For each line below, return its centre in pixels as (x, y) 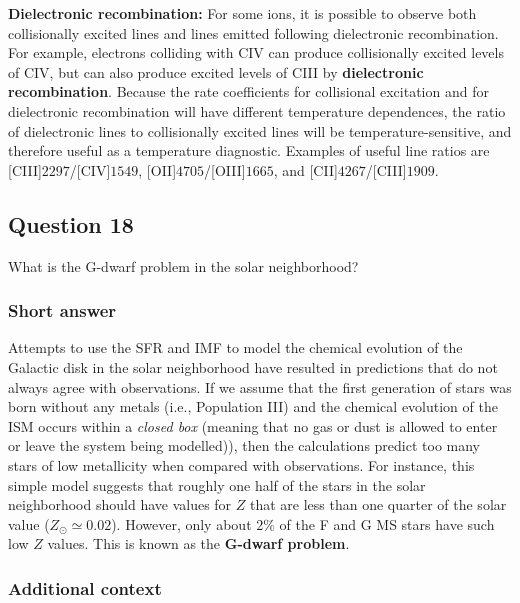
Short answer (62, 310)
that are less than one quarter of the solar (378, 504)
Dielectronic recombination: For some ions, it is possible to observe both (242, 13)
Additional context (85, 587)
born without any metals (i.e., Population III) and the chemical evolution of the (253, 406)
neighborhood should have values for (120, 504)
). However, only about (181, 523)
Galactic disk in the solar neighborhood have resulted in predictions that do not (253, 366)
